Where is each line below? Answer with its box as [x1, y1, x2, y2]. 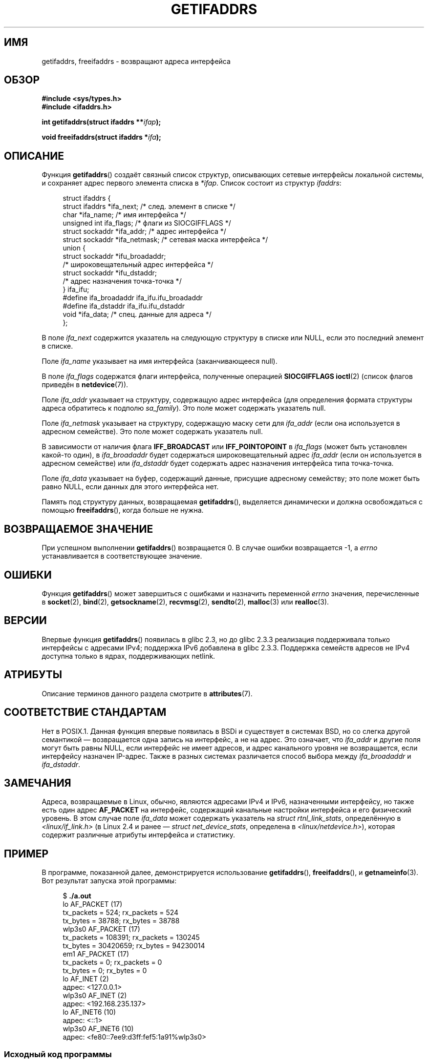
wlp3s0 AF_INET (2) [63, 991, 127, 1000]
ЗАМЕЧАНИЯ [4, 776, 71, 789]
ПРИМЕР [4, 847, 49, 860]
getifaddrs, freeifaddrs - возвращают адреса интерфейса [42, 57, 231, 65]
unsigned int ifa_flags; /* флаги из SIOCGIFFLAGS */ [63, 219, 231, 228]
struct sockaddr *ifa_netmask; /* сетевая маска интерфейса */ [63, 235, 268, 244]
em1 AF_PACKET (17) [63, 950, 129, 959]
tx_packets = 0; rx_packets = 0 [63, 958, 162, 967]
